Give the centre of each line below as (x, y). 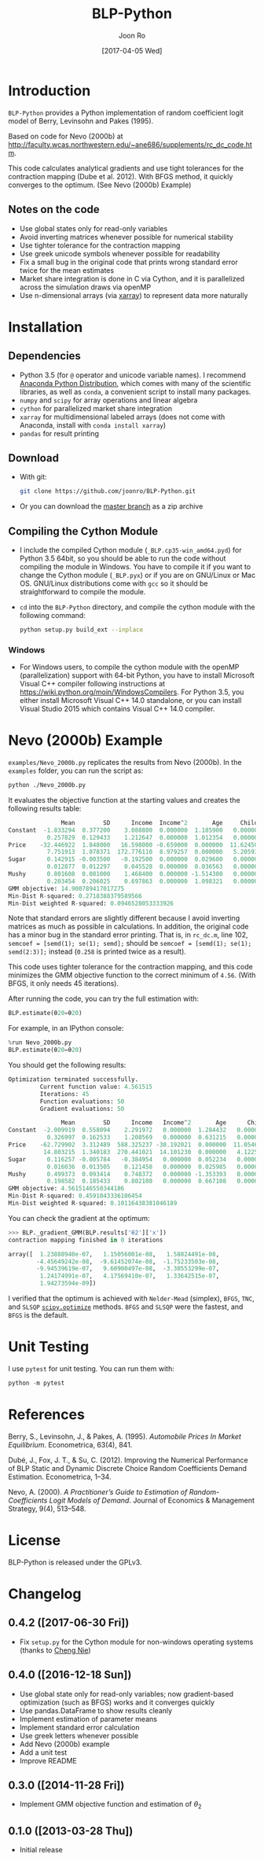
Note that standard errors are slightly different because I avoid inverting (124, 918)
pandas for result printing (59, 433)
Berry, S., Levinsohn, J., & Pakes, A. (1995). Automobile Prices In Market (125, 1436)
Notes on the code (54, 210)
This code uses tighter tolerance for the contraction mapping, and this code (130, 967)
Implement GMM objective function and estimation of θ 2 (110, 1805)
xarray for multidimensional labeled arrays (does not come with (122, 417)
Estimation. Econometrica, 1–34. (60, 1477)
